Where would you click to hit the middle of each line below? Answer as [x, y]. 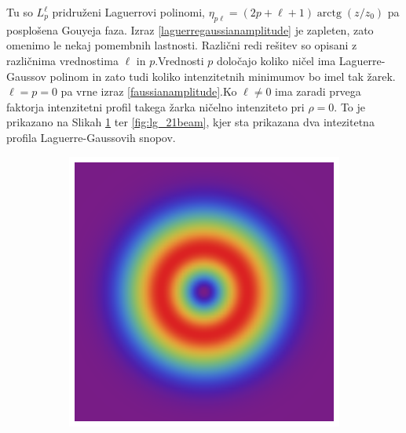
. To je [349, 106]
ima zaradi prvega [318, 91]
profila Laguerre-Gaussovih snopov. [91, 137]
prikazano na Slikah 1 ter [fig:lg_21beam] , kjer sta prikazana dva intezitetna [190, 122]
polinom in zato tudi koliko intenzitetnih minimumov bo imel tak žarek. [223, 76]
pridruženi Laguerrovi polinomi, [128, 12]
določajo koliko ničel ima [276, 60]
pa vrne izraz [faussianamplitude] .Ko [149, 91]
